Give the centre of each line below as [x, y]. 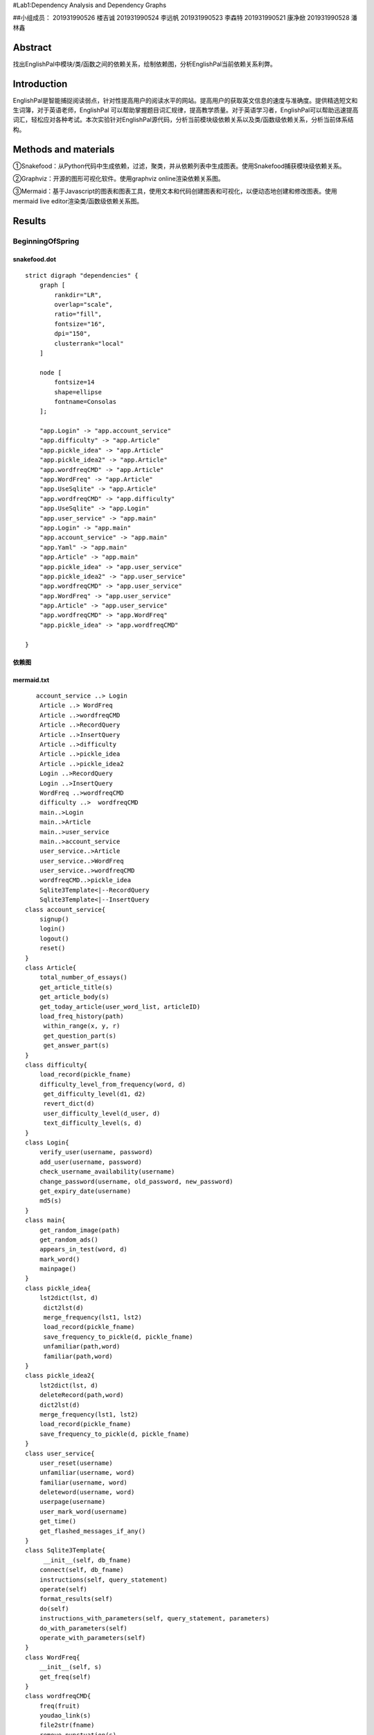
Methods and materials [64, 149]
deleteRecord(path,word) [81, 1395]
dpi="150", [73, 334]
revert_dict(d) [69, 1104]
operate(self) [63, 1589]
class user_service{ [60, 1453]
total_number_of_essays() [83, 977]
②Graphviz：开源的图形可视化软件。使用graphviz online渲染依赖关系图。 [118, 179]
